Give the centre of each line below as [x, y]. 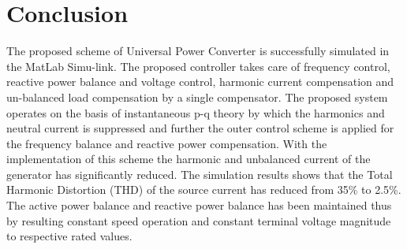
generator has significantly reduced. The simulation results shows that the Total [200, 174]
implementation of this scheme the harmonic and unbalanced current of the [189, 159]
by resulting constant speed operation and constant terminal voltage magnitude [199, 220]
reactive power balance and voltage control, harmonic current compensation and [200, 82]
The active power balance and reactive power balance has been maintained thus [199, 205]
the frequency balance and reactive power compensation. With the [167, 143]
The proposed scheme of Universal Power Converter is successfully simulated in [198, 51]
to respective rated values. [69, 236]
